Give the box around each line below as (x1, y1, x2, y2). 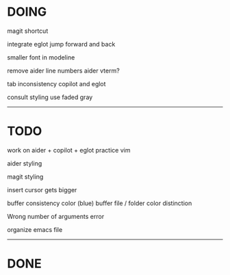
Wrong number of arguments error (7, 212, 105, 220)
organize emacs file (7, 225, 63, 233)
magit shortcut (7, 27, 49, 35)
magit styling (7, 172, 44, 181)
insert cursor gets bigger (7, 185, 77, 194)
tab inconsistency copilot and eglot (7, 79, 106, 88)
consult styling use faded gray (7, 93, 93, 101)
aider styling (7, 159, 42, 168)
